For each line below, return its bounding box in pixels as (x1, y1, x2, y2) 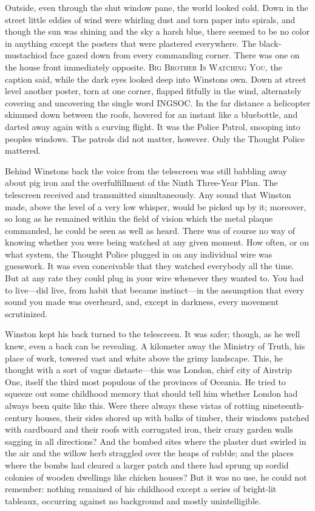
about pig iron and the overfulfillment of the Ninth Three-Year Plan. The (5, 176, 278, 189)
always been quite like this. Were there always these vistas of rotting (5, 399, 260, 411)
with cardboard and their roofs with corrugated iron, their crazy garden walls (5, 423, 293, 436)
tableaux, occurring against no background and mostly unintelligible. (5, 494, 261, 507)
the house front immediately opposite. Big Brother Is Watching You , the (5, 60, 282, 73)
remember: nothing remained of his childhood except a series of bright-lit (5, 482, 277, 495)
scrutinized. (5, 307, 48, 320)
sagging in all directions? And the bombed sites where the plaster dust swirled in (5, 434, 307, 447)
